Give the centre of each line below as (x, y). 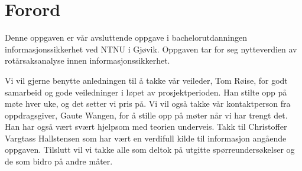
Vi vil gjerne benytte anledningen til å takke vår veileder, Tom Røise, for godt (146, 80)
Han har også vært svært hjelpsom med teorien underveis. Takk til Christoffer (146, 126)
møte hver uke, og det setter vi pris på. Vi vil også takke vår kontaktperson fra (148, 103)
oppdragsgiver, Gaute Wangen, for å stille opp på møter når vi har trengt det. (146, 115)
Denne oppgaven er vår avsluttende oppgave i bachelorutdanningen (126, 37)
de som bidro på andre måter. (59, 161)
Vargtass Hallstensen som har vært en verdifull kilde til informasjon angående (146, 138)
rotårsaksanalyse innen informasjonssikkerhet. (87, 60)
